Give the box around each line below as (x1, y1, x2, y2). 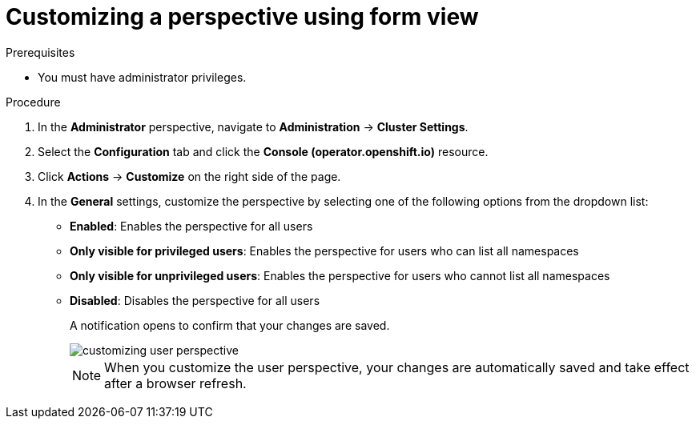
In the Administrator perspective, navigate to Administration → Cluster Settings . (38, 119, 469, 134)
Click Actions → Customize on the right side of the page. (38, 169, 341, 183)
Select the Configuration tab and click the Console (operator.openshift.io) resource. (38, 144, 489, 158)
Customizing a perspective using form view (6, 3, 479, 30)
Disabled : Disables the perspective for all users (70, 293, 320, 307)
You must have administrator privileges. (38, 70, 247, 84)
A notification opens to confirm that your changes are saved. (70, 318, 390, 332)
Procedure (6, 94, 61, 109)
